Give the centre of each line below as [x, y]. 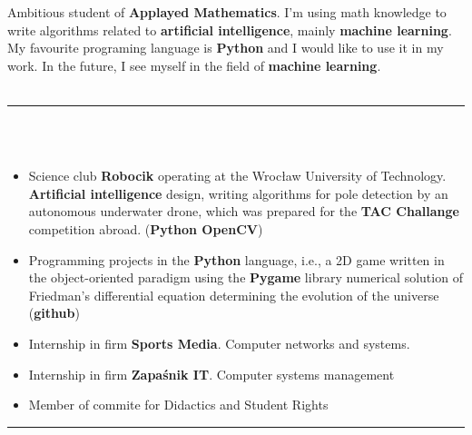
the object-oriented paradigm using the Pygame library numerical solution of [246, 277]
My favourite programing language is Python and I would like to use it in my [226, 48]
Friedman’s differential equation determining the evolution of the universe [234, 295]
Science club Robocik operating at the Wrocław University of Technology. [237, 176]
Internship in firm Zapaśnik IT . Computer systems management [211, 374]
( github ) [54, 313]
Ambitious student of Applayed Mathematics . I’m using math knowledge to [227, 12]
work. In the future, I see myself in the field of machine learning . [194, 65]
